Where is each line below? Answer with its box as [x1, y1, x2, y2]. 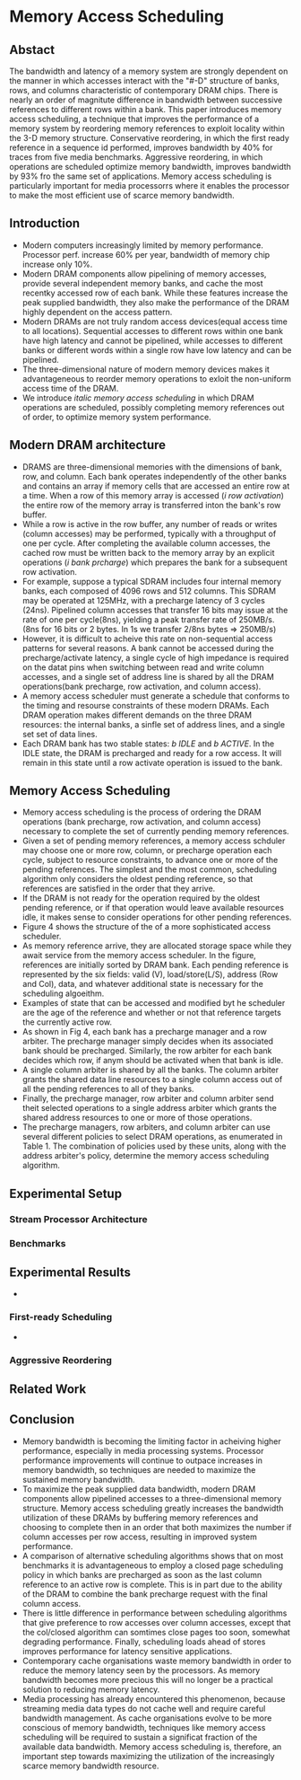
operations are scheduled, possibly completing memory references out [21, 401, 285, 412]
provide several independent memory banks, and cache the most [21, 278, 263, 288]
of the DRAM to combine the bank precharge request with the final [21, 1588, 269, 1599]
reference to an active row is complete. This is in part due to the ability [21, 1579, 283, 1590]
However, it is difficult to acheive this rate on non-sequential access [21, 633, 273, 644]
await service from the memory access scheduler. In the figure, [21, 950, 257, 961]
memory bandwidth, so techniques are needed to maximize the [21, 1464, 256, 1475]
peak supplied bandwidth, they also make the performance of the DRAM [21, 296, 289, 307]
